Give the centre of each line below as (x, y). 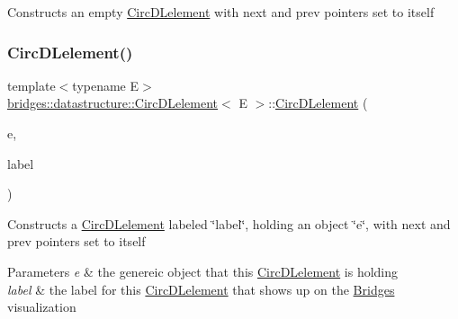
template (31, 85)
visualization (42, 307)
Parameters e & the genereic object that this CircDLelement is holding (203, 271)
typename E (106, 85)
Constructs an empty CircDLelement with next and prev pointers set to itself (221, 12)
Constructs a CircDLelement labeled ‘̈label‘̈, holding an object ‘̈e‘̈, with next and (229, 223)
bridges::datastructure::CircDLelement (113, 103)
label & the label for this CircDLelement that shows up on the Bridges (201, 289)
